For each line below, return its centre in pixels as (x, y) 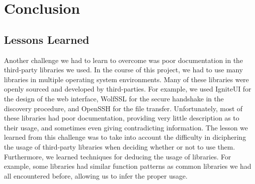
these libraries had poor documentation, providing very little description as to (122, 118)
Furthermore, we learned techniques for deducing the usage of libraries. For (118, 156)
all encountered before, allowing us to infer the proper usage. (96, 175)
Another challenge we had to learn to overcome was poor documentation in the (124, 60)
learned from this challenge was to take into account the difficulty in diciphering (125, 137)
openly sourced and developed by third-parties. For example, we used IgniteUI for (128, 89)
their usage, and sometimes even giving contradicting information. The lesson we (126, 127)
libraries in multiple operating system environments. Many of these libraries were (127, 79)
